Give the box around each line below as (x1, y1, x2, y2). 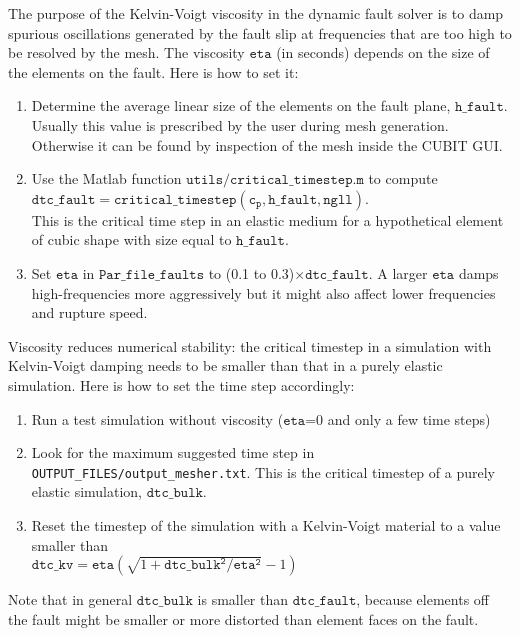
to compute (368, 168, 438, 189)
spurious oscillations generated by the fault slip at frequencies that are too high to (8, 22, 512, 43)
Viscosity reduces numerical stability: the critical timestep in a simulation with (8, 335, 492, 356)
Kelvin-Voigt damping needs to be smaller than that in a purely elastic (8, 355, 443, 376)
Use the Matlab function (31, 168, 182, 189)
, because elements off (356, 589, 489, 610)
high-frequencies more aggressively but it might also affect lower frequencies (31, 282, 496, 303)
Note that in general (8, 589, 133, 610)
